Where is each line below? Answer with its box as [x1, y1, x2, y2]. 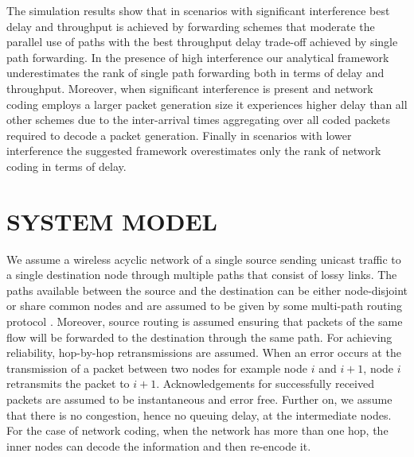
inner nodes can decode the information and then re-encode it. [6, 437, 311, 454]
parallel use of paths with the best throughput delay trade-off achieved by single [6, 33, 398, 50]
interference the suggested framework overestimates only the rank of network [6, 142, 381, 159]
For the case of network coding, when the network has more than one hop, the [6, 422, 389, 439]
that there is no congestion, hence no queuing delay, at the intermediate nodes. [6, 406, 392, 423]
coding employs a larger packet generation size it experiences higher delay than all [6, 95, 408, 112]
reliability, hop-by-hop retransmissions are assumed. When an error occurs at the [6, 344, 401, 361]
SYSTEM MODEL [6, 204, 217, 237]
